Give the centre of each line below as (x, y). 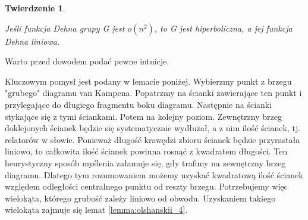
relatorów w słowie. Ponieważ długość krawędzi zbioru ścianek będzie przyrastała (153, 139)
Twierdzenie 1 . (35, 8)
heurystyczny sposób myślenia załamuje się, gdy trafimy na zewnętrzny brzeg (145, 162)
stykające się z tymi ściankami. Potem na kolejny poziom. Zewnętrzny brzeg (143, 116)
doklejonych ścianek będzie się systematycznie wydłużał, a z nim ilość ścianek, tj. (153, 128)
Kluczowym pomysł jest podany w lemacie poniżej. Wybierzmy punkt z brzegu (148, 81)
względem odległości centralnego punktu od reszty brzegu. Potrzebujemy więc (146, 186)
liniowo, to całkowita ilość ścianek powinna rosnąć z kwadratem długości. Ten (146, 151)
